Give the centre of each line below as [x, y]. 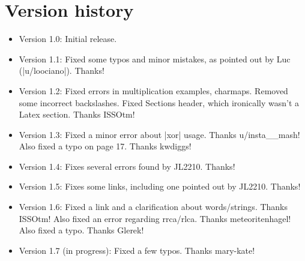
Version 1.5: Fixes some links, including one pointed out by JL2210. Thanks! [160, 186]
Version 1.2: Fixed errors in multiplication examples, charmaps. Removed [153, 90]
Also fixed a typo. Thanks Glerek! [81, 230]
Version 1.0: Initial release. [68, 39]
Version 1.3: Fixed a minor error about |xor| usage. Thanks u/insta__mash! [159, 134]
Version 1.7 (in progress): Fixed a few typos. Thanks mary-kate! [137, 250]
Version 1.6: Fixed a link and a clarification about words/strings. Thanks [153, 207]
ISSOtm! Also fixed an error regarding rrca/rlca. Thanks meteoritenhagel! [155, 218]
